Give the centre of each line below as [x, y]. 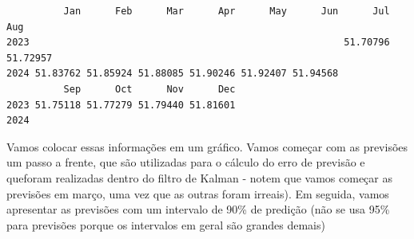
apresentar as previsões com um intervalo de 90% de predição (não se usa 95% [198, 209]
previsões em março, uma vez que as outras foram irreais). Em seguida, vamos [198, 193]
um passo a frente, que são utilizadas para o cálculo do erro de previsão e [186, 162]
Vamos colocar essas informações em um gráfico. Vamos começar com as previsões [207, 146]
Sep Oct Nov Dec [149, 89]
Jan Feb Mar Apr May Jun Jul [227, 11]
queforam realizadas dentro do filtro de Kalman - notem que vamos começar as [199, 177]
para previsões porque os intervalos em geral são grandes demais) [166, 224]
